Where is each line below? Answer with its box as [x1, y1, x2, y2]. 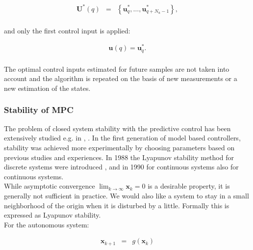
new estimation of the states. [4, 83, 91, 93]
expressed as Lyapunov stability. [4, 210, 101, 220]
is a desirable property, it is [148, 181, 230, 191]
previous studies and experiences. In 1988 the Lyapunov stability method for [4, 152, 234, 162]
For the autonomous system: [4, 219, 89, 229]
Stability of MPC [4, 104, 74, 116]
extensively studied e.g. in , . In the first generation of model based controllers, [4, 133, 241, 143]
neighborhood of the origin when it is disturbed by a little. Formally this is [4, 200, 229, 210]
